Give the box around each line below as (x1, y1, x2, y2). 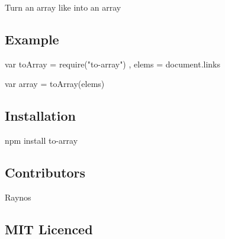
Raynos (5, 190, 31, 203)
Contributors (5, 163, 86, 182)
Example (5, 30, 59, 48)
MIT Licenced (5, 219, 93, 238)
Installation (5, 106, 76, 125)
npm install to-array (5, 134, 78, 147)
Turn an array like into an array (5, 1, 121, 13)
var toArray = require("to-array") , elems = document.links (5, 57, 221, 70)
